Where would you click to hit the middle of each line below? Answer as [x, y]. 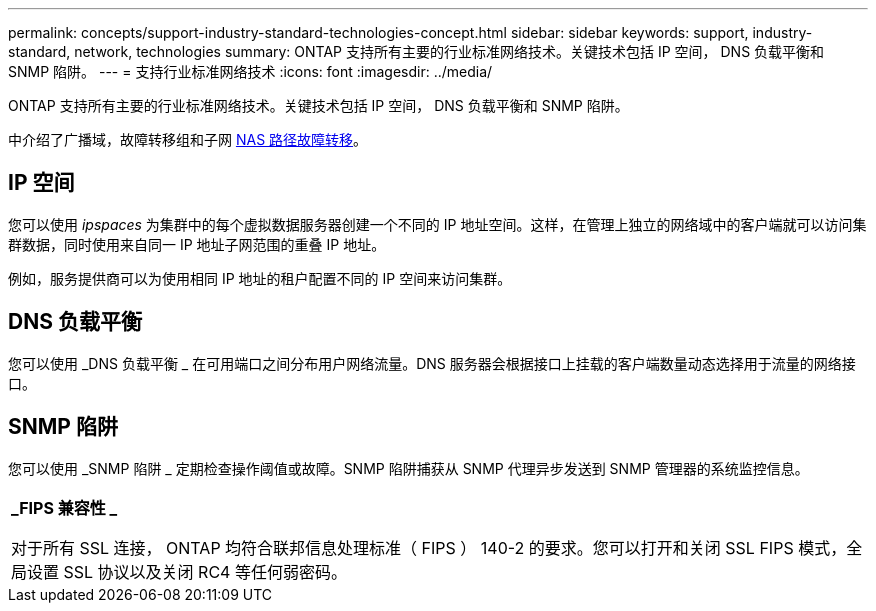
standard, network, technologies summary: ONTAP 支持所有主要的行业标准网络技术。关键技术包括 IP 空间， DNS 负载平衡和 [416, 51]
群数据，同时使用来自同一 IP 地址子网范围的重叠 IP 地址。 [197, 244]
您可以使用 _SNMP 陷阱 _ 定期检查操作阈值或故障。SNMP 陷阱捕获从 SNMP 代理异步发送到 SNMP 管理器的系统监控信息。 [408, 468]
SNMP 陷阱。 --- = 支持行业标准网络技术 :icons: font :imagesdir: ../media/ [250, 71]
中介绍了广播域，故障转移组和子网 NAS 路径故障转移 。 [188, 139]
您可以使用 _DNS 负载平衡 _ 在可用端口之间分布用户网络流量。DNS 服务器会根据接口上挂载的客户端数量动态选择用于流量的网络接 [432, 363]
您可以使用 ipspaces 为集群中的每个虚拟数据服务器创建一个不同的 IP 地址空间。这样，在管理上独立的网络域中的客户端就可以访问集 [437, 224]
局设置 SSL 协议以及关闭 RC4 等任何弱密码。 [179, 571]
